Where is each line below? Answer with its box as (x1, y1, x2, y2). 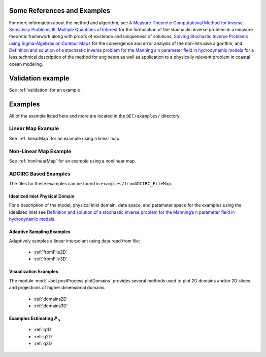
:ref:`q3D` (33, 341, 54, 347)
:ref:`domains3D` (33, 303, 68, 309)
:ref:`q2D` (33, 333, 54, 339)
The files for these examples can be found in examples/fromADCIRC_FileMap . (9, 181, 172, 187)
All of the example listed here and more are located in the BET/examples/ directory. (9, 113, 181, 119)
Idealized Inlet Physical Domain (9, 193, 75, 199)
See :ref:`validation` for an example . (9, 87, 83, 93)
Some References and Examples (9, 6, 110, 15)
